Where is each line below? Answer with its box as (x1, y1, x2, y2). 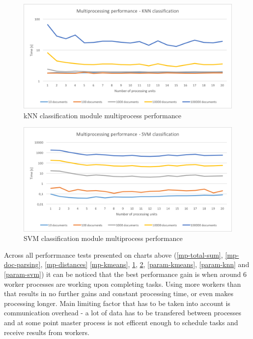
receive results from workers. (4, 327, 89, 337)
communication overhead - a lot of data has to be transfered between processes (4, 307, 242, 318)
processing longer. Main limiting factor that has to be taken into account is (4, 298, 230, 308)
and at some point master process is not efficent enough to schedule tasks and (4, 317, 238, 327)
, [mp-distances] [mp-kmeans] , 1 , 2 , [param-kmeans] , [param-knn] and (40, 259, 250, 270)
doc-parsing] (4, 259, 41, 270)
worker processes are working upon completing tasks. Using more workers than (4, 278, 241, 289)
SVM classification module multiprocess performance (24, 233, 183, 243)
